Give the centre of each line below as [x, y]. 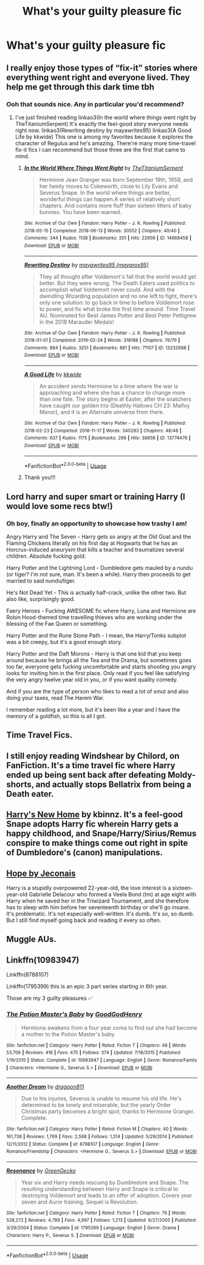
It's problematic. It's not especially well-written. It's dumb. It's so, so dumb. [100, 914]
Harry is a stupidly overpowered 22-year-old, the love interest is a [89, 888]
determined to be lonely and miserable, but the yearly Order [96, 1105]
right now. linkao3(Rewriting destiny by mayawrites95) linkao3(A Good [103, 130]
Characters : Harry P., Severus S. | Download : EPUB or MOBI [70, 1235]
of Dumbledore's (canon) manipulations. [84, 853]
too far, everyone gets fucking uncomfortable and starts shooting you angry [101, 667]
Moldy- [182, 775]
